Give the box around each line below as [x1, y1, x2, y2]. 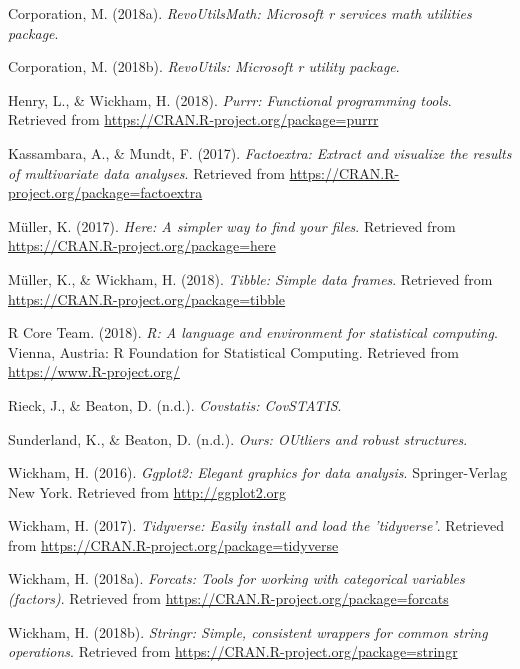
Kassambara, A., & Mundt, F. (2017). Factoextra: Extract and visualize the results [8, 142, 512, 163]
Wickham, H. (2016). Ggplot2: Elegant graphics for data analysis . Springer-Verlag [8, 462, 508, 483]
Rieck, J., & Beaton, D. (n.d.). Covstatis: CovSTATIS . [8, 394, 342, 415]
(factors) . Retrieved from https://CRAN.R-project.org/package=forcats [8, 588, 449, 609]
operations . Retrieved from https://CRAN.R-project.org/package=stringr [8, 641, 458, 662]
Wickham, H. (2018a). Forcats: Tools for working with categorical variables [8, 568, 465, 589]
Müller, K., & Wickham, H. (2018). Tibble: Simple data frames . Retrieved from [8, 268, 493, 289]
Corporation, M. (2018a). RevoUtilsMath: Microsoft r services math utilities [8, 3, 472, 23]
